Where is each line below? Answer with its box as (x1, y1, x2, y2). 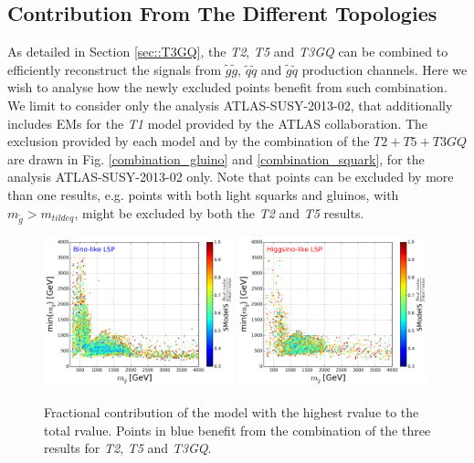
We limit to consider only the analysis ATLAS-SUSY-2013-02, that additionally (7, 95, 453, 114)
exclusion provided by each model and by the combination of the (7, 132, 370, 151)
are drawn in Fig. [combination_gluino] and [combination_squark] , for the (7, 149, 425, 168)
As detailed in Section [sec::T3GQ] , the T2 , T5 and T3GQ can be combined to (7, 42, 448, 61)
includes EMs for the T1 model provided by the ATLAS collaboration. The (7, 113, 428, 132)
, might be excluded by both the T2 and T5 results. (74, 203, 364, 222)
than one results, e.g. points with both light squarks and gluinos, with (7, 184, 399, 204)
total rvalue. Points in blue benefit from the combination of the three (44, 420, 431, 439)
